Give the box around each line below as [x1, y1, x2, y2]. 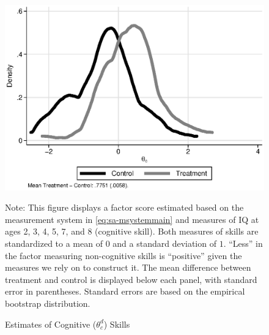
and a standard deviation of [112, 237, 216, 250]
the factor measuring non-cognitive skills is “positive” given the [5, 249, 242, 262]
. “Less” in [223, 237, 263, 250]
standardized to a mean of [5, 237, 103, 250]
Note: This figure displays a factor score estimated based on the [5, 201, 244, 214]
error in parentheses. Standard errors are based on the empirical [5, 285, 245, 298]
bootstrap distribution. [5, 297, 90, 310]
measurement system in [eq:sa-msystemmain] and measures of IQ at [5, 213, 259, 225]
